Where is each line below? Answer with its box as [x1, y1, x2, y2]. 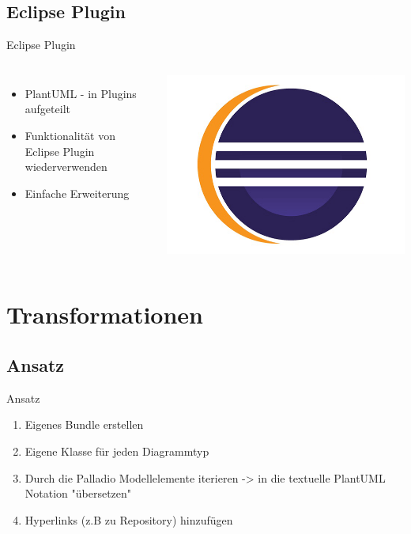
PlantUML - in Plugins [25, 85, 137, 101]
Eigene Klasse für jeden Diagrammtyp [25, 442, 209, 459]
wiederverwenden [25, 158, 107, 175]
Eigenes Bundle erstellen [25, 416, 144, 433]
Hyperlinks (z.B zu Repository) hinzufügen [25, 511, 233, 528]
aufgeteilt [25, 100, 70, 117]
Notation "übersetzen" [25, 485, 132, 502]
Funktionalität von [25, 127, 115, 143]
